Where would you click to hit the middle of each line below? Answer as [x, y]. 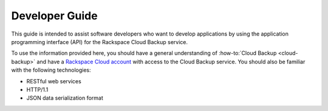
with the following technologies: [51, 70]
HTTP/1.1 [37, 89]
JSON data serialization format [65, 98]
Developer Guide [54, 16]
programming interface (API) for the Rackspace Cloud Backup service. [100, 42]
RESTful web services [54, 81]
